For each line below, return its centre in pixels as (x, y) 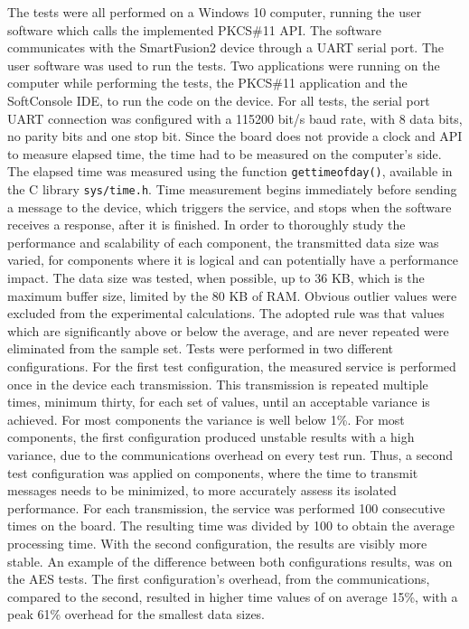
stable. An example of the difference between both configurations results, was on (230, 561)
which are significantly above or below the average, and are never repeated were (228, 330)
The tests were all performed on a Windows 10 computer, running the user (215, 12)
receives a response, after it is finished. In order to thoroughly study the (206, 225)
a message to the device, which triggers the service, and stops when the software (230, 207)
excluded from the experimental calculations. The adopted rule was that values (226, 313)
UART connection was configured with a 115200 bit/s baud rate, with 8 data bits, (235, 118)
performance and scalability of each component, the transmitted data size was (223, 242)
